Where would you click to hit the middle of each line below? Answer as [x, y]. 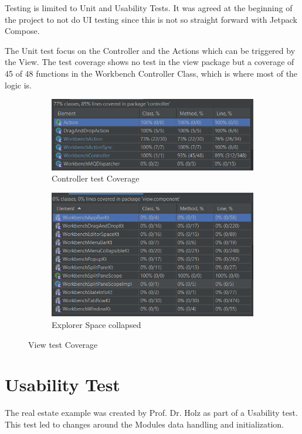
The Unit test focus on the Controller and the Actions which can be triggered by [150, 50]
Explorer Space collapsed [96, 325]
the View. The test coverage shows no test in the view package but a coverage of [150, 62]
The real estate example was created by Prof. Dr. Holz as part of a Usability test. [151, 413]
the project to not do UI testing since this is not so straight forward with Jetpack [151, 19]
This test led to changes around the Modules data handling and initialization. [145, 424]
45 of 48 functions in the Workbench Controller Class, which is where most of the [151, 73]
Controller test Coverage [96, 178]
